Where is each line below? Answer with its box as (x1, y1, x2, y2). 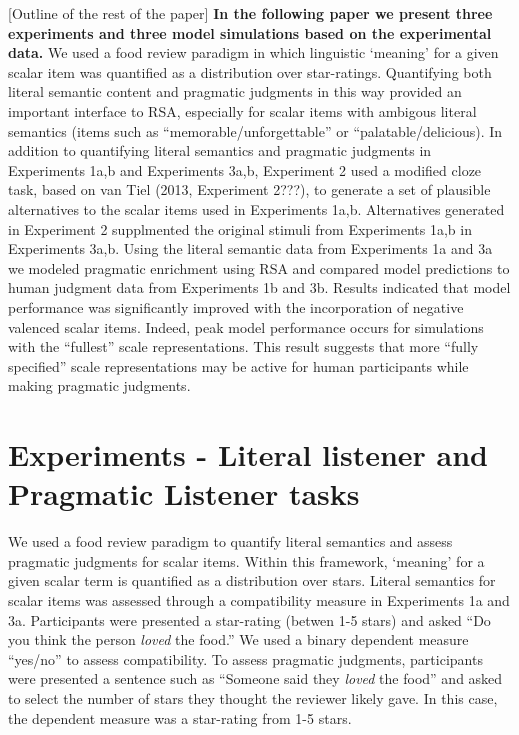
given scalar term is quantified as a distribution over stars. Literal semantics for (8, 570, 496, 591)
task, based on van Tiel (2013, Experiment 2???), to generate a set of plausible (8, 179, 491, 200)
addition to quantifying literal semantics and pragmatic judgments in (8, 140, 432, 161)
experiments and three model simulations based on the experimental (8, 22, 492, 43)
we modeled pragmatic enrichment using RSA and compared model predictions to (8, 257, 510, 278)
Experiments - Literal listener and (8, 434, 488, 475)
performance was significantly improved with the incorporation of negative (8, 296, 464, 317)
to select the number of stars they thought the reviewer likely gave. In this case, (8, 687, 498, 708)
